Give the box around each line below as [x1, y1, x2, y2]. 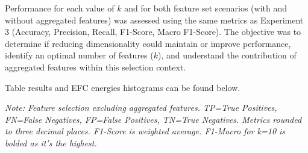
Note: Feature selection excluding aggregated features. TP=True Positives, [5, 101, 277, 114]
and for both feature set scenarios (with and [124, 2, 288, 14]
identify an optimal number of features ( [5, 49, 154, 61]
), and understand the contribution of [158, 49, 297, 61]
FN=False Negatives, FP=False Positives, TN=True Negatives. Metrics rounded [5, 113, 302, 125]
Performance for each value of [5, 2, 115, 14]
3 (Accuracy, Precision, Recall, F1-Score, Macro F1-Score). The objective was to [5, 25, 301, 38]
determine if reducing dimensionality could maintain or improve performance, [5, 37, 291, 49]
